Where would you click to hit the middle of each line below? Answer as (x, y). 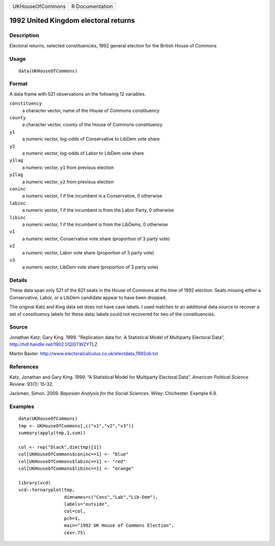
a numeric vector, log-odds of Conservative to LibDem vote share (91, 139)
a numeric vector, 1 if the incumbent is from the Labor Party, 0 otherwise (98, 210)
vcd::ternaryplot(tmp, (47, 490)
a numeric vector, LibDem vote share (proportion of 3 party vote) (90, 267)
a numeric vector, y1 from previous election (68, 167)
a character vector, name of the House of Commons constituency (91, 110)
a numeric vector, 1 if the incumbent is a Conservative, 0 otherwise (92, 196)
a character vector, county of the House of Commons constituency (92, 125)
